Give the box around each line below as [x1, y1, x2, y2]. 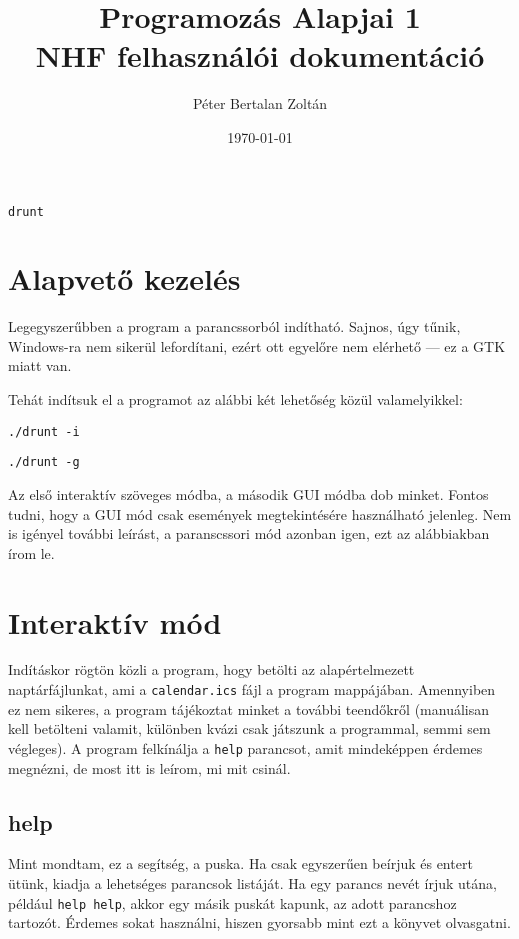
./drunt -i [8, 424, 80, 439]
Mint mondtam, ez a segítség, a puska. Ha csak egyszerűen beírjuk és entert [8, 853, 473, 874]
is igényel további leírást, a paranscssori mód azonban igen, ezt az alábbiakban [8, 523, 490, 544]
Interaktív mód [8, 601, 222, 642]
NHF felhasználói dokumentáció [35, 35, 485, 76]
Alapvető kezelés [8, 258, 241, 299]
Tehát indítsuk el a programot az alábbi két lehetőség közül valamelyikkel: [8, 389, 463, 410]
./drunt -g [8, 455, 80, 470]
